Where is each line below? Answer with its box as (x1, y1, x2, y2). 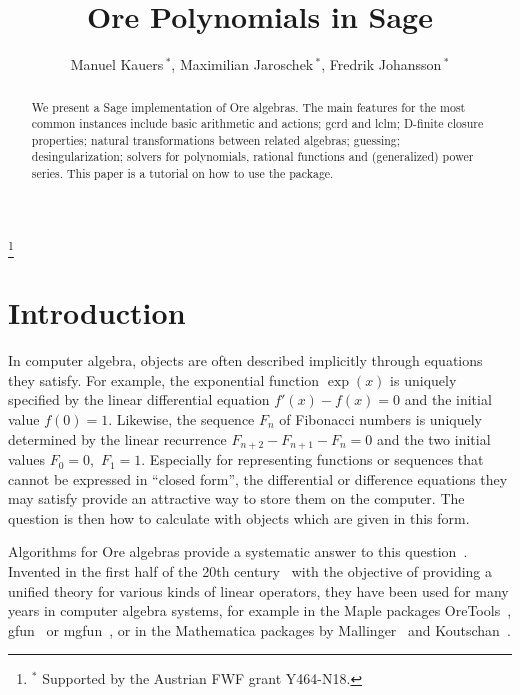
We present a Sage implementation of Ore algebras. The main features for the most (31, 98, 466, 115)
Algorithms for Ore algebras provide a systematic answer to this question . (8, 541, 468, 562)
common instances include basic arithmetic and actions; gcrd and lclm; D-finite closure (31, 115, 484, 132)
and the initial (404, 389, 492, 410)
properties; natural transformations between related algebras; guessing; (31, 131, 401, 148)
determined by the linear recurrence (8, 428, 227, 449)
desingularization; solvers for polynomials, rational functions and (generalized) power (31, 148, 474, 165)
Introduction (8, 292, 186, 333)
